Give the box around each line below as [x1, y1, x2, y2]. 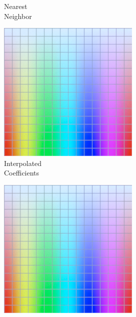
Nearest [4, 1, 27, 11]
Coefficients [4, 167, 39, 178]
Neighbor [4, 10, 32, 21]
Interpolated [4, 157, 42, 168]
